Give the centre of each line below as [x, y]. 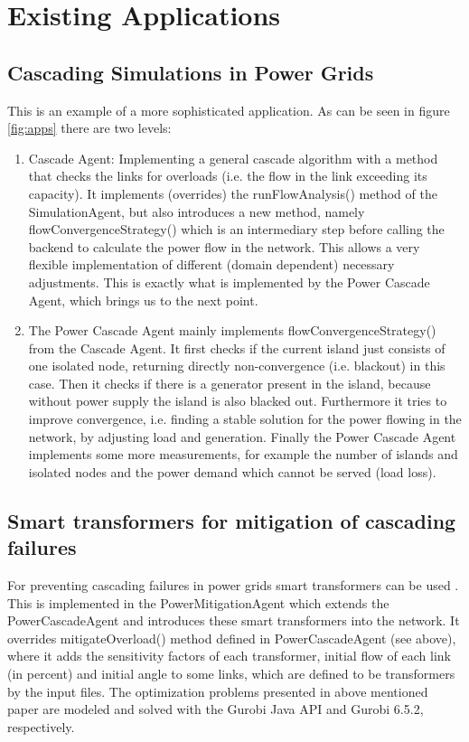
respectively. [41, 726]
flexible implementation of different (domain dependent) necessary [211, 264]
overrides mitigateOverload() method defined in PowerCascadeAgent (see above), [232, 638]
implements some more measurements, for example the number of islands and [243, 454]
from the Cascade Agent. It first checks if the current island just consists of [237, 348]
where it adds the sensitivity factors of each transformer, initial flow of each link [229, 656]
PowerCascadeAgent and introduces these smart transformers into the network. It [234, 620]
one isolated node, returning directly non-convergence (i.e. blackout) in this [237, 366]
